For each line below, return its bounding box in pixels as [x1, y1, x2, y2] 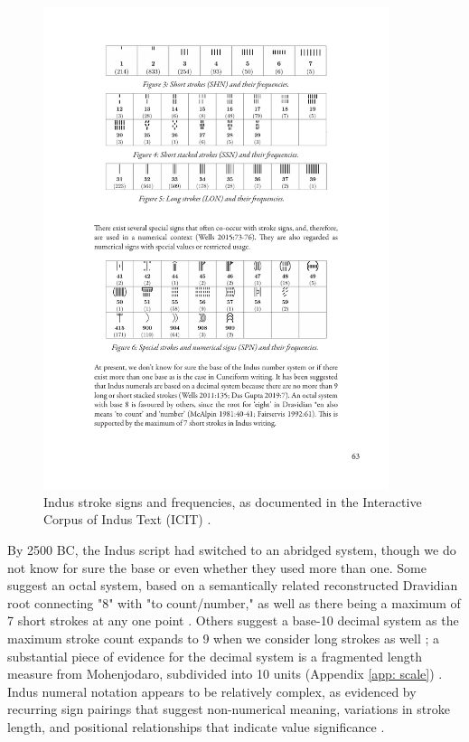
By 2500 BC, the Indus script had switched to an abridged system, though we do [7, 540, 456, 559]
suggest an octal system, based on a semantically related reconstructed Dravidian [7, 576, 458, 595]
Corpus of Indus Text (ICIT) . [43, 510, 211, 529]
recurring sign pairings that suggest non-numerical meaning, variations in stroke [7, 700, 450, 719]
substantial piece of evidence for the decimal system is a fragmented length [7, 646, 422, 665]
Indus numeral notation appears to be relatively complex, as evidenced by [7, 681, 417, 700]
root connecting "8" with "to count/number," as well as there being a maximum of [7, 593, 461, 612]
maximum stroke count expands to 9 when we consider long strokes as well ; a [7, 629, 440, 648]
